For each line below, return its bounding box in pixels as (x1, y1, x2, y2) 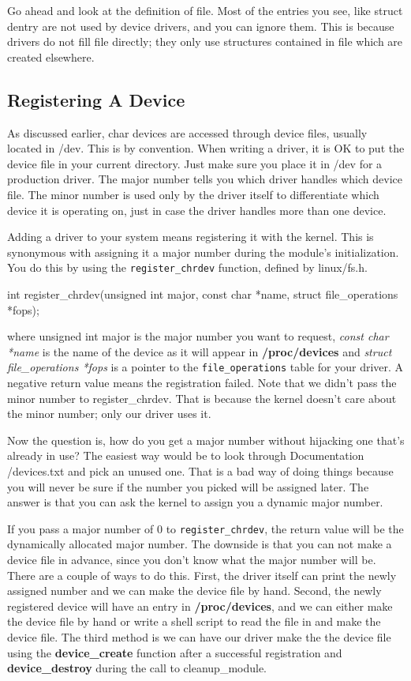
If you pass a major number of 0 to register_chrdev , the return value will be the (7, 520, 404, 536)
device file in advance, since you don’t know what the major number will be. (7, 551, 376, 568)
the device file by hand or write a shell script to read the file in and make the (7, 613, 381, 630)
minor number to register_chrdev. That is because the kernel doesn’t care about (7, 389, 397, 406)
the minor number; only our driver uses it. (7, 405, 211, 422)
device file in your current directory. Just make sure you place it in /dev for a (7, 155, 383, 171)
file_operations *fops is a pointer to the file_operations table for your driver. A (7, 359, 404, 375)
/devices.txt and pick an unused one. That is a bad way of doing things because (7, 462, 394, 479)
